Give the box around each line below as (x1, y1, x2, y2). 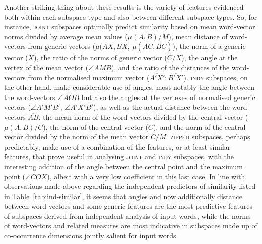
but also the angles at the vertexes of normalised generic (81, 91, 255, 102)
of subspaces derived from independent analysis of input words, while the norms (4, 210, 251, 221)
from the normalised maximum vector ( (28, 72, 150, 82)
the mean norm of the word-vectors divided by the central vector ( (43, 111, 248, 122)
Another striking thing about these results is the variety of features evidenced (4, 2, 244, 12)
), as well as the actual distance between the (93, 102, 230, 112)
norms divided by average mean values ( (4, 31, 128, 41)
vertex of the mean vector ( (4, 62, 89, 72)
